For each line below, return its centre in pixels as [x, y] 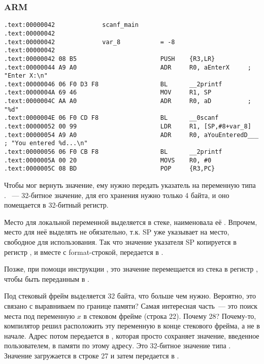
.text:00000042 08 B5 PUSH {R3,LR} [110, 59]
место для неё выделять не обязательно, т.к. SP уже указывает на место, [117, 232]
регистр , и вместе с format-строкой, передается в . [84, 252]
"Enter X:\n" [26, 76]
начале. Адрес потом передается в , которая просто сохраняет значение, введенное [132, 335]
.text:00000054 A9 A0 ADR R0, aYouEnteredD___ [131, 135]
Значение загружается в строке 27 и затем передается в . [92, 355]
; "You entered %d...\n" [46, 143]
